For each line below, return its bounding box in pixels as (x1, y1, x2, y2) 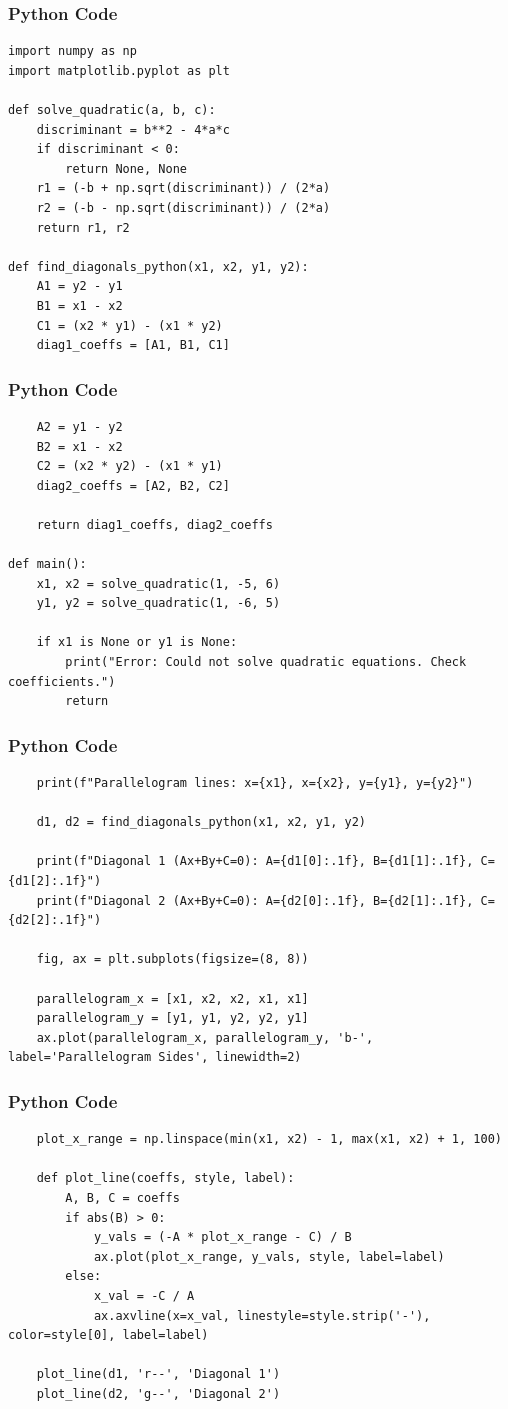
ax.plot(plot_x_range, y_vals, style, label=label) (93, 1249, 445, 1264)
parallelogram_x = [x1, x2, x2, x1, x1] (36, 991, 309, 1006)
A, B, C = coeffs (65, 1190, 180, 1205)
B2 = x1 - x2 (36, 439, 123, 454)
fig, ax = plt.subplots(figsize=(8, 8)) (36, 952, 309, 967)
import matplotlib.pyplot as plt (8, 63, 230, 78)
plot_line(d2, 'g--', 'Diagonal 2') (36, 1386, 281, 1401)
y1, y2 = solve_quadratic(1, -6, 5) (36, 596, 281, 611)
